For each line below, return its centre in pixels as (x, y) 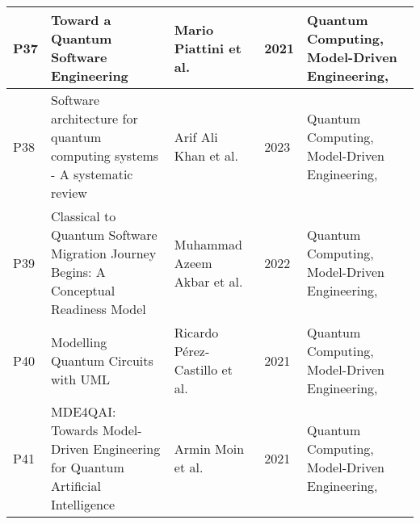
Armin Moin (209, 449)
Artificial (76, 486)
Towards (74, 430)
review (69, 193)
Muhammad (208, 244)
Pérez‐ (192, 351)
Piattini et (208, 48)
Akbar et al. (208, 281)
